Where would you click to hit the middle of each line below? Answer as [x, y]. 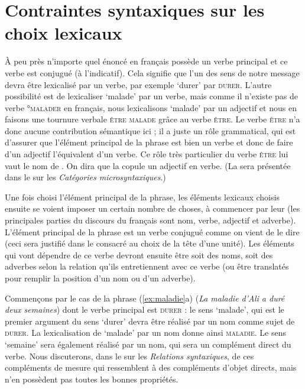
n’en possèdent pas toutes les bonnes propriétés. [92, 379]
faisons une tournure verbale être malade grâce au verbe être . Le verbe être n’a [152, 119]
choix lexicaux [64, 33]
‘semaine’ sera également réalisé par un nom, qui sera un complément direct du [148, 344]
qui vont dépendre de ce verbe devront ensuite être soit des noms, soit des [139, 255]
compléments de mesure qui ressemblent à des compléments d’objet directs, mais [151, 367]
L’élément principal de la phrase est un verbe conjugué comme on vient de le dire [152, 231]
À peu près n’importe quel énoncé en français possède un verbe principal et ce [146, 61]
